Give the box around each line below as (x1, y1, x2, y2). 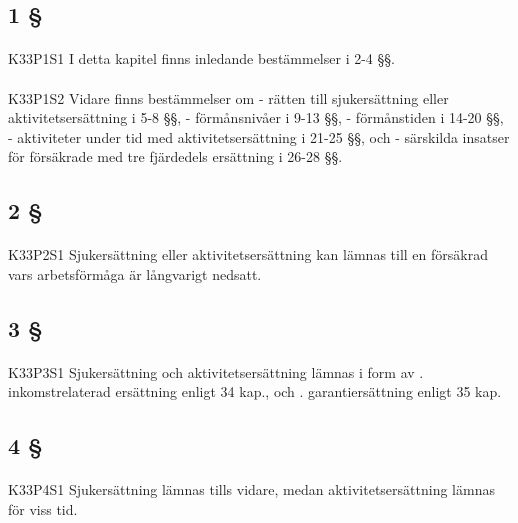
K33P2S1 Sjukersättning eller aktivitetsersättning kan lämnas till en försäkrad (8, 244, 488, 265)
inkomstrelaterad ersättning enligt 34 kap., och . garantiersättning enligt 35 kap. (8, 381, 502, 402)
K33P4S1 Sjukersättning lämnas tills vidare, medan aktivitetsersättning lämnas (8, 479, 495, 500)
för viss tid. (8, 499, 78, 520)
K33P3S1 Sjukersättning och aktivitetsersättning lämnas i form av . (8, 361, 424, 382)
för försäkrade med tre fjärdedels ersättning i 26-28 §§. (8, 146, 343, 167)
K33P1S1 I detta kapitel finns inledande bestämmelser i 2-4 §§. (8, 48, 395, 69)
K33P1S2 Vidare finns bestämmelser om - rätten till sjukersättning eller (8, 87, 449, 108)
